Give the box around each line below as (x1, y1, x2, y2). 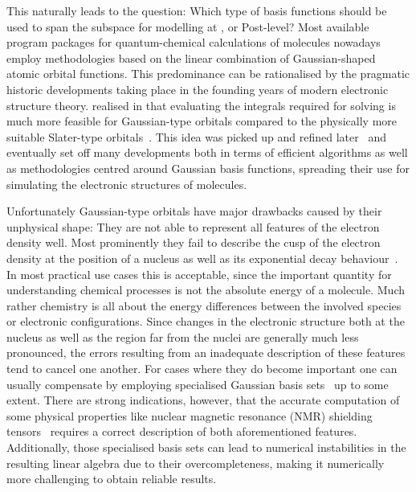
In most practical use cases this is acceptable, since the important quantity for (6, 265, 392, 282)
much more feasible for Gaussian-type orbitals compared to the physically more (6, 113, 397, 129)
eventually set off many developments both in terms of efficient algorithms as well (6, 144, 408, 161)
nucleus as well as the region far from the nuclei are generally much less (6, 328, 359, 345)
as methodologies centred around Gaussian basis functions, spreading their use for (6, 159, 410, 176)
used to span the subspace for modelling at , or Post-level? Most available (6, 18, 369, 35)
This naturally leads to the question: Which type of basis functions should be (6, 2, 387, 18)
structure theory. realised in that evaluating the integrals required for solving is (6, 96, 396, 113)
